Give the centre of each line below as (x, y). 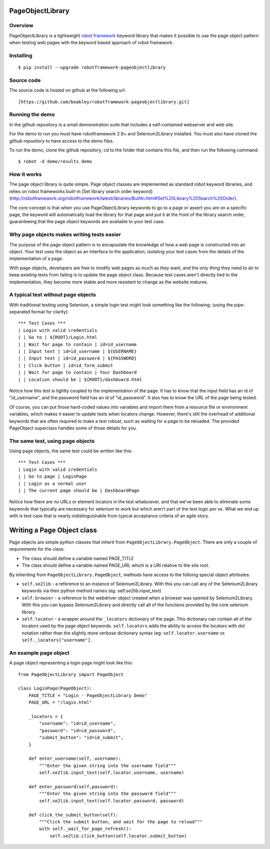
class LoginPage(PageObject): (55, 689)
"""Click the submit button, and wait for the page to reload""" (121, 822)
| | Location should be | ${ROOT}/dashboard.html (80, 379)
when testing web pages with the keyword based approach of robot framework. (91, 43)
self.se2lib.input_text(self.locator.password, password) (112, 801)
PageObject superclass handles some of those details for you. (73, 428)
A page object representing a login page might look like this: (71, 663)
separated (20, 312)
